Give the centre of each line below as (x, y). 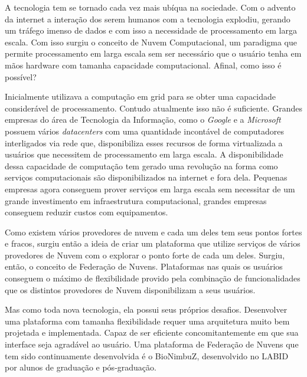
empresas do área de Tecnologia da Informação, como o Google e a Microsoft (143, 119)
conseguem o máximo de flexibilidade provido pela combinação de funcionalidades (153, 278)
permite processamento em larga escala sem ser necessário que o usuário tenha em (153, 53)
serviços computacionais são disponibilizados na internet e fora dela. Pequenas (146, 177)
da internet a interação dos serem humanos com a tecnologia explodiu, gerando (148, 19)
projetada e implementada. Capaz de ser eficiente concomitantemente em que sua (152, 332)
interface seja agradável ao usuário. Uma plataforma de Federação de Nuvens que (152, 344)
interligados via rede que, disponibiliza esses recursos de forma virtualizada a (144, 142)
